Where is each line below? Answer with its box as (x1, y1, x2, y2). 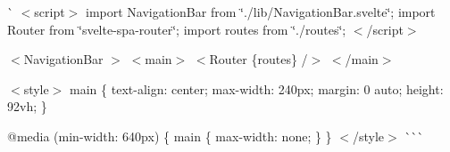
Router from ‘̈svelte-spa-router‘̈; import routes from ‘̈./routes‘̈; (7, 20, 346, 38)
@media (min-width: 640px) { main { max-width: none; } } (7, 126, 332, 145)
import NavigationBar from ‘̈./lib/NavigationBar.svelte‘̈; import (85, 3, 436, 20)
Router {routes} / (209, 50, 308, 68)
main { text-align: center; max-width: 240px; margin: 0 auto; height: (70, 79, 444, 98)
